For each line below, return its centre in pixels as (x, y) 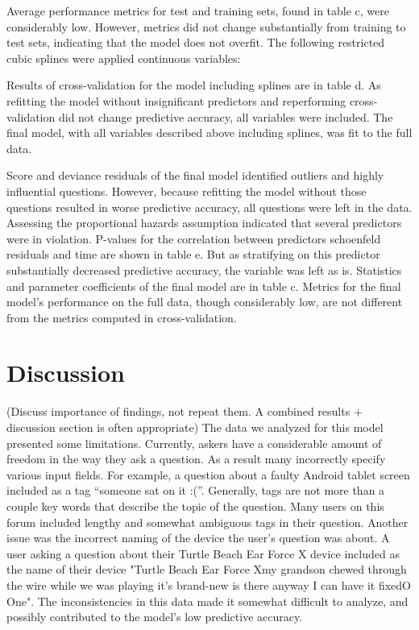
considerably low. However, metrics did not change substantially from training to (206, 26)
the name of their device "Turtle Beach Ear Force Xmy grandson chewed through (207, 569)
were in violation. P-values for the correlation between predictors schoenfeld (194, 238)
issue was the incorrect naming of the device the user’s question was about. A (198, 538)
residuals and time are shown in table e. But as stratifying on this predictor (193, 254)
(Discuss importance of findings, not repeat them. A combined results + (185, 411)
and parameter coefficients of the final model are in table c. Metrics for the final (204, 286)
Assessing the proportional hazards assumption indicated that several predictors (204, 223)
